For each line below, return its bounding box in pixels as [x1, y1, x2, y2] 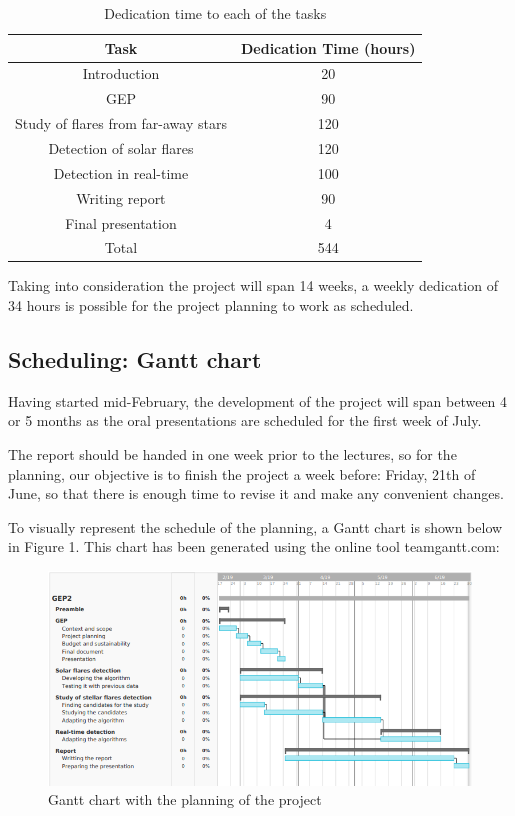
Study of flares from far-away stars [15, 113, 227, 134]
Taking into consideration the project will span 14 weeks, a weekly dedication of [8, 275, 498, 296]
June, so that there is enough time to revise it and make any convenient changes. [8, 483, 504, 504]
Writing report [76, 187, 166, 208]
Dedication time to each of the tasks [104, 3, 327, 23]
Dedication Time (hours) [240, 37, 416, 58]
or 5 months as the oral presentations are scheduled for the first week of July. [8, 410, 482, 431]
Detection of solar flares [48, 137, 194, 158]
